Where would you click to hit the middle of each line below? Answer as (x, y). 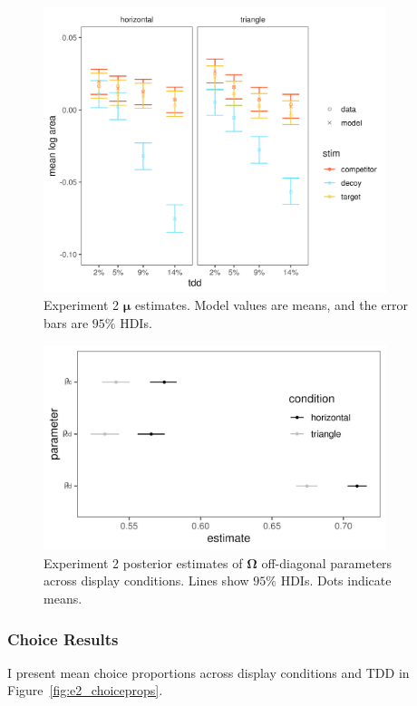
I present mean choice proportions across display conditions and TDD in (208, 672)
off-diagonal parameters (327, 562)
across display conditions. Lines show (146, 580)
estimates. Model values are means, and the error (272, 305)
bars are (66, 323)
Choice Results (63, 638)
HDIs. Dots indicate (336, 580)
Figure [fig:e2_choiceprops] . (85, 690)
